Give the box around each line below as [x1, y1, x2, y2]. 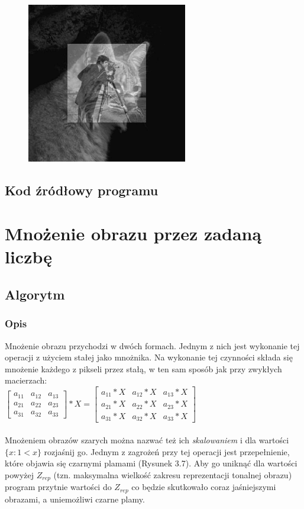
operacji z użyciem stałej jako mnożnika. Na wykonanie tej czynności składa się [5, 351, 293, 363]
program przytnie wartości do [5, 481, 112, 493]
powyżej [5, 468, 34, 481]
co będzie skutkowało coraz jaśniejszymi [131, 481, 276, 493]
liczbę [5, 244, 53, 269]
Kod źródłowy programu [5, 181, 159, 199]
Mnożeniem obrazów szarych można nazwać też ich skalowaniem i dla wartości [5, 433, 289, 446]
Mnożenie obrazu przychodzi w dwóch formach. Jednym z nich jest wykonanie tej [5, 339, 300, 352]
